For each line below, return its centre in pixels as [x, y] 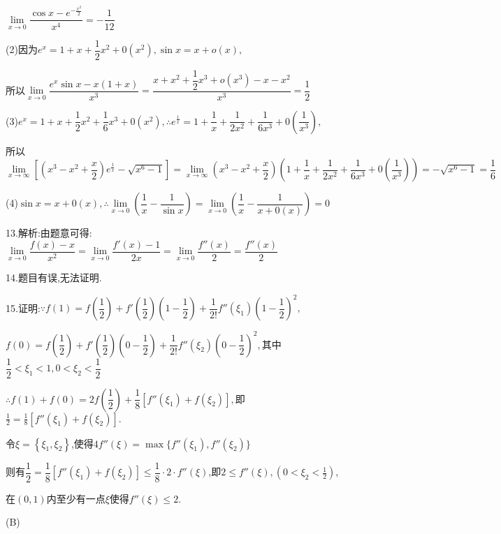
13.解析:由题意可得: [49, 233]
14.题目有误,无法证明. [54, 277]
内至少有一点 [76, 498]
